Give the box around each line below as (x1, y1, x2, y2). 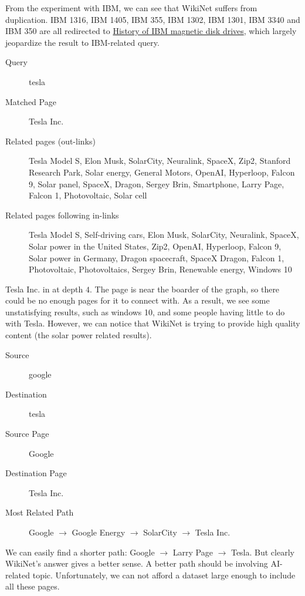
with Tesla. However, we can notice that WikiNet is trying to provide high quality (5, 317, 300, 329)
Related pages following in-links (5, 208, 119, 221)
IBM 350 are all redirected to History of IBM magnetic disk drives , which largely (5, 25, 297, 37)
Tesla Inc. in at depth (5, 282, 83, 295)
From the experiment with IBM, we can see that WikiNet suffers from (5, 2, 257, 14)
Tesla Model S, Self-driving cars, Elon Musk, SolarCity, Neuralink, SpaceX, (29, 228, 299, 241)
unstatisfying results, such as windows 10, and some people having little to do (5, 305, 285, 318)
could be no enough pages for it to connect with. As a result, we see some (5, 294, 270, 307)
